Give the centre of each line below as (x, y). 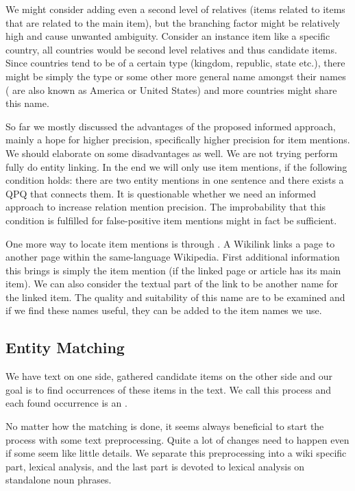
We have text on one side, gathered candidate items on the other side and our (169, 376)
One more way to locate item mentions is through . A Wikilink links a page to (170, 243)
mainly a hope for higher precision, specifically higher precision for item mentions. (178, 140)
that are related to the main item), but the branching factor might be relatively (173, 22)
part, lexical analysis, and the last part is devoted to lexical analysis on (155, 466)
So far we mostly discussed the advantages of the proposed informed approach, (171, 126)
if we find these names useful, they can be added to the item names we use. (164, 310)
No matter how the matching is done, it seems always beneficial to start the (165, 426)
